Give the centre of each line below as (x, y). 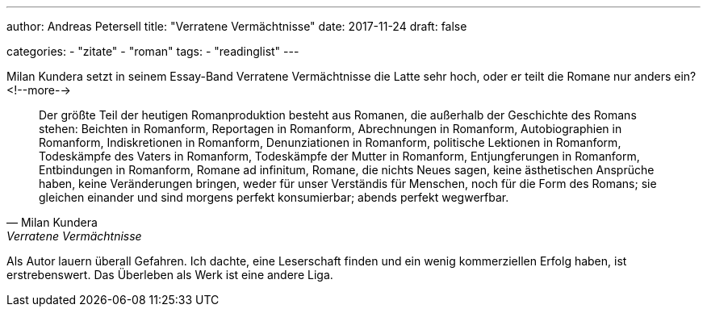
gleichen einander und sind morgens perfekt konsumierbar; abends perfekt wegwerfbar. (274, 197)
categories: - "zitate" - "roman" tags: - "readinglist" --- (153, 51)
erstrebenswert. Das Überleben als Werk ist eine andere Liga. (170, 275)
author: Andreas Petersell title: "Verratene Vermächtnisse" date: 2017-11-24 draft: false (237, 26)
